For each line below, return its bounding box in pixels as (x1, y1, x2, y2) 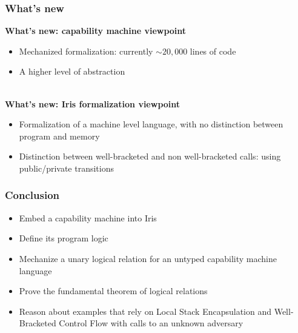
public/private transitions (19, 161, 114, 174)
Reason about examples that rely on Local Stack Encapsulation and (19, 304, 272, 317)
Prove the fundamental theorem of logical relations (19, 284, 208, 297)
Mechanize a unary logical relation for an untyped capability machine (19, 252, 277, 264)
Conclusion (5, 187, 59, 203)
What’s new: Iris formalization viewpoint (5, 97, 180, 110)
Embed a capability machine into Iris (19, 211, 157, 224)
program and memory (19, 129, 100, 142)
